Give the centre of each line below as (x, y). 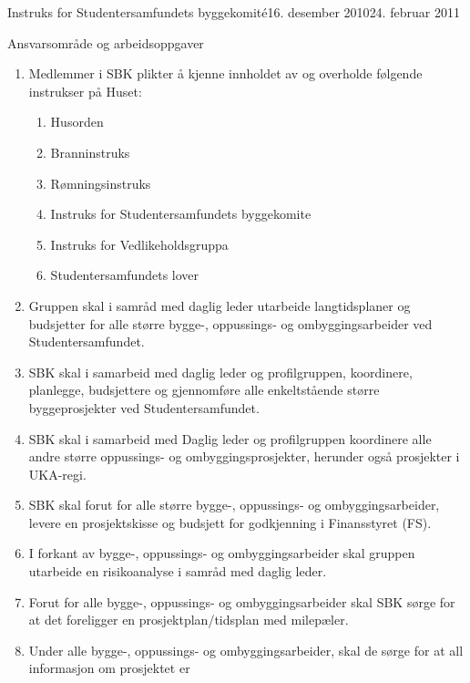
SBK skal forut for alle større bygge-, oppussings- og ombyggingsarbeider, (234, 505)
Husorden (77, 122)
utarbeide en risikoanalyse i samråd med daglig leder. (178, 571)
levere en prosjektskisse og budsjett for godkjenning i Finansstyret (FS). (230, 522)
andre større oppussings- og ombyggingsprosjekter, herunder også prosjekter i (244, 456)
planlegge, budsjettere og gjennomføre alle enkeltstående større (204, 390)
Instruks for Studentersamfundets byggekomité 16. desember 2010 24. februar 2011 (234, 12)
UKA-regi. (57, 474)
